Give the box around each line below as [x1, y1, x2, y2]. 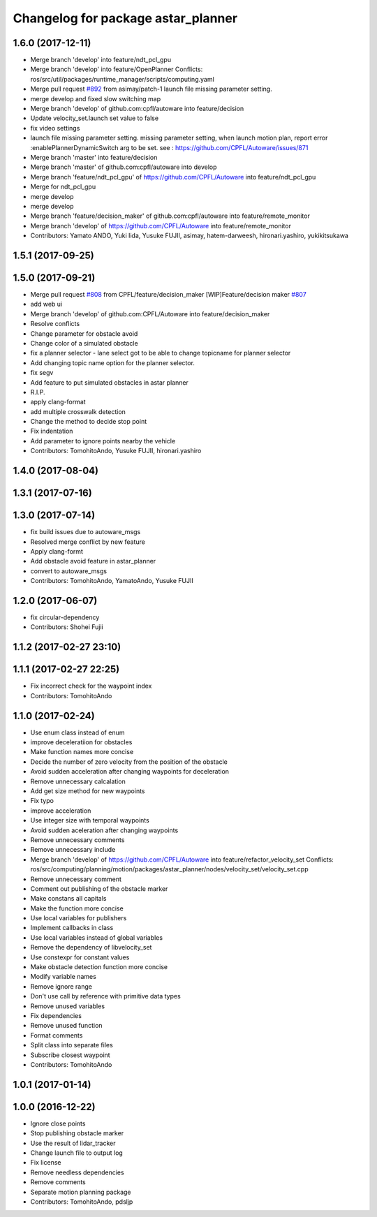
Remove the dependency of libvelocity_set [30, 943, 152, 952]
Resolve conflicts [30, 320, 80, 328]
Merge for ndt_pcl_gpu [30, 182, 96, 191]
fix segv [30, 369, 54, 377]
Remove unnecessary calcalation [30, 777, 126, 785]
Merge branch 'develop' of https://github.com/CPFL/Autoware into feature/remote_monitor [30, 221, 291, 230]
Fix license [30, 1158, 61, 1167]
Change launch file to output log [30, 1149, 124, 1157]
